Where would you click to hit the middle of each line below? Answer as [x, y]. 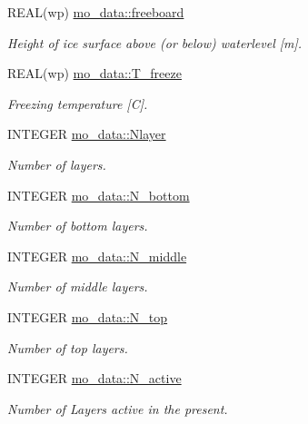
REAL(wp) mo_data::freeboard [96, 12]
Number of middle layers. [78, 286]
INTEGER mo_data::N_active [94, 378]
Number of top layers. [68, 347]
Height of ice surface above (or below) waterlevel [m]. [155, 42]
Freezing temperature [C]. [78, 103]
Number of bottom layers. [78, 226]
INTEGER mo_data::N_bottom [99, 195]
